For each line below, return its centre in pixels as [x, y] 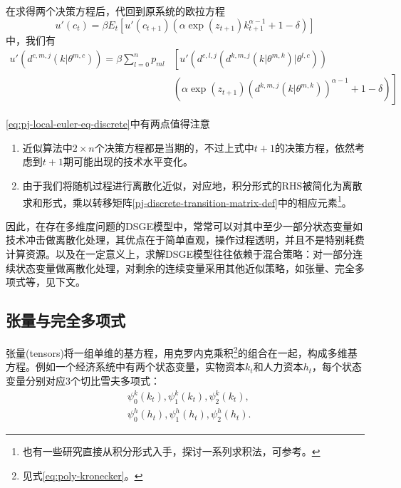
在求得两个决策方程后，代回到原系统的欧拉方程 [115, 11]
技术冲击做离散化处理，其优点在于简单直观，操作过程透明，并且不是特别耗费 [185, 240]
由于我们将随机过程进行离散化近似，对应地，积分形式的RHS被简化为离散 [192, 186]
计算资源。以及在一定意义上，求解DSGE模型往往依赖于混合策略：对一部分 [179, 254]
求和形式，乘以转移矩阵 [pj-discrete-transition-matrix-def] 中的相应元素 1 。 [187, 201]
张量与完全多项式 [66, 320]
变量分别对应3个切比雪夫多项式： [83, 380]
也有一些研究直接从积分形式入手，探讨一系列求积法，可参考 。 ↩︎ [171, 451]
